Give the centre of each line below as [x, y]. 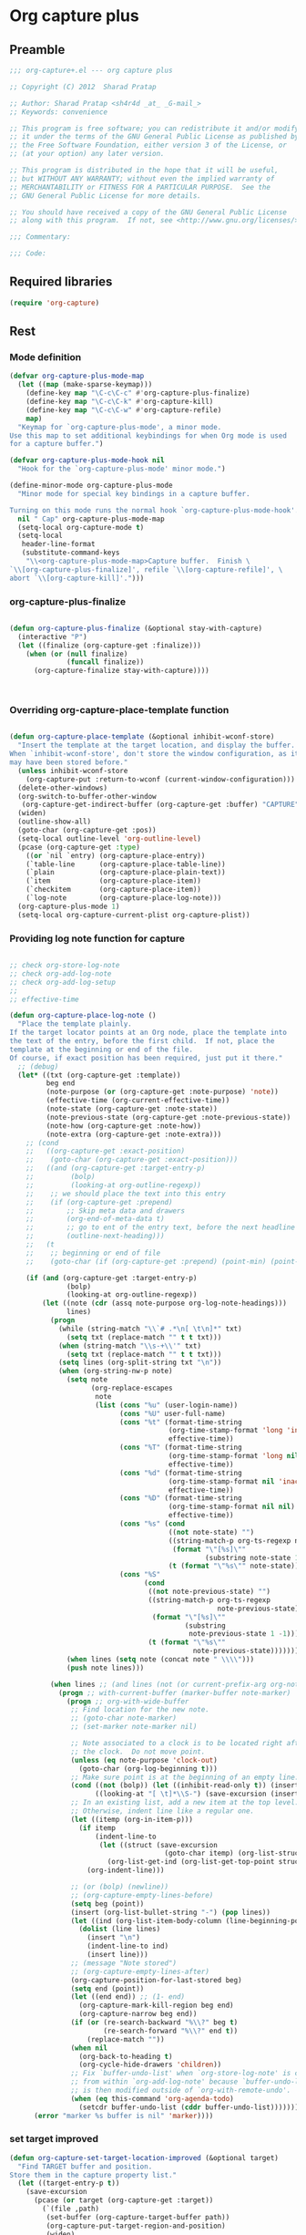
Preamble [37, 50]
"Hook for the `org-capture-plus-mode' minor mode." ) [122, 469]
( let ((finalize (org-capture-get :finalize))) [110, 645]
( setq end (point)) [107, 1989]
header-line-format [58, 544]
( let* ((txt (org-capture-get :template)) [99, 1075]
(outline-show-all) [55, 822]
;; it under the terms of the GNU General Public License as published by [154, 137]
